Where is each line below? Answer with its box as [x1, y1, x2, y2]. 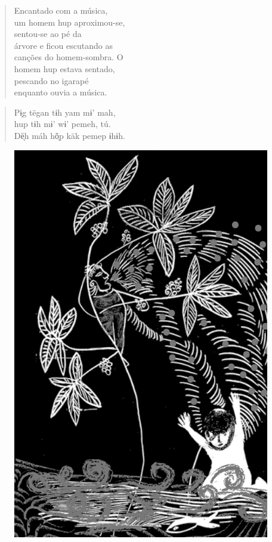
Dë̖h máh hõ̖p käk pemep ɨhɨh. [14, 129, 125, 141]
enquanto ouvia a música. [14, 86, 107, 98]
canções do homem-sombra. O [14, 51, 123, 63]
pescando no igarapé [14, 74, 89, 86]
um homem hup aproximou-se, [14, 16, 125, 28]
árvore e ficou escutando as [14, 39, 113, 51]
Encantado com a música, [14, 4, 108, 16]
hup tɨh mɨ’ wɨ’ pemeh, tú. [14, 117, 111, 130]
